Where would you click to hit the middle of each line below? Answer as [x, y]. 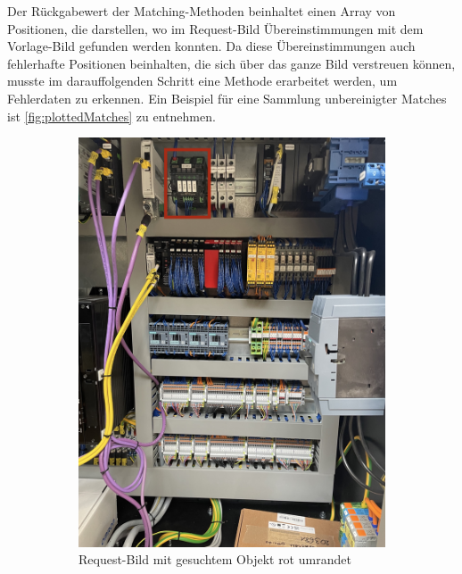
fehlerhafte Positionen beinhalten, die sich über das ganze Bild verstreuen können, [231, 63]
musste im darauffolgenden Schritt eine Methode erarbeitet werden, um [202, 81]
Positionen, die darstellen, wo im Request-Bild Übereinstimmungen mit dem [215, 28]
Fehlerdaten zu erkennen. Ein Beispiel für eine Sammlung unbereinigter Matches [227, 98]
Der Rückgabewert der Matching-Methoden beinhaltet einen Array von [202, 11]
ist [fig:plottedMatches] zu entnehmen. [111, 116]
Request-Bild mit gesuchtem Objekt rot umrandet [215, 559]
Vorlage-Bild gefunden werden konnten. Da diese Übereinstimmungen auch [211, 46]
